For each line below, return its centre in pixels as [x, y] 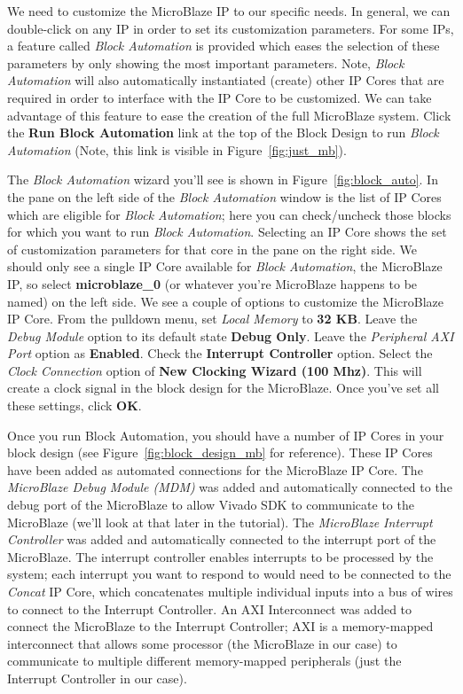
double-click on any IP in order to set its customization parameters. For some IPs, [231, 28]
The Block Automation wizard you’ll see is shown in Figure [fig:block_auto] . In [223, 179]
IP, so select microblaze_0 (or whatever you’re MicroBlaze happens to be [212, 283]
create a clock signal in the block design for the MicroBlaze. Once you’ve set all [223, 388]
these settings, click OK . [75, 405]
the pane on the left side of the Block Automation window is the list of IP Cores [224, 196]
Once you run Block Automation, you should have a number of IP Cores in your [226, 435]
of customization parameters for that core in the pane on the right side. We [212, 249]
